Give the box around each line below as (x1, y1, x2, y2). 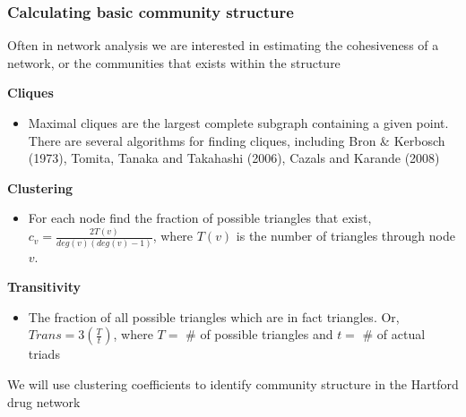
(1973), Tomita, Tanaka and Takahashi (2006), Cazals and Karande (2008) (28, 149, 440, 167)
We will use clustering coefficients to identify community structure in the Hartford (7, 374, 459, 393)
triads (28, 345, 60, 363)
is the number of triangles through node (236, 226, 455, 245)
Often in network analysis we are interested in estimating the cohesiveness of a (7, 36, 439, 55)
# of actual (362, 325, 426, 344)
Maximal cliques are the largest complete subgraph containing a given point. (28, 114, 449, 132)
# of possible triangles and (186, 325, 333, 344)
